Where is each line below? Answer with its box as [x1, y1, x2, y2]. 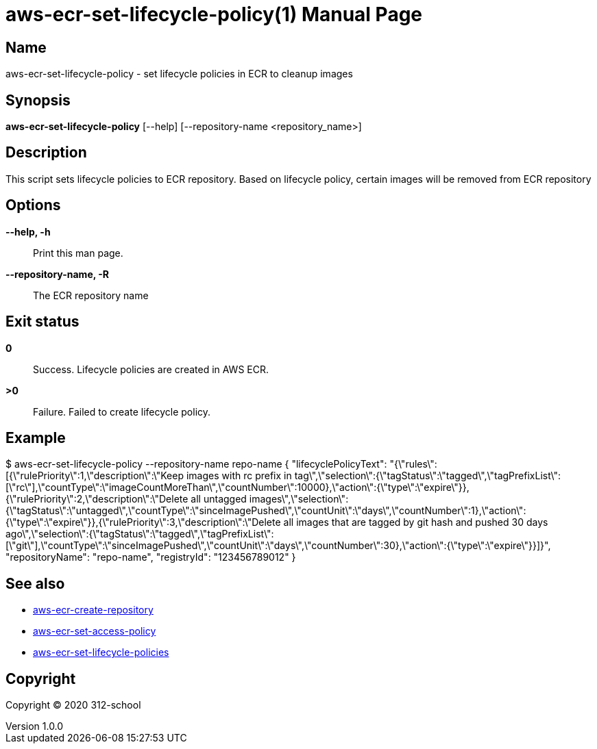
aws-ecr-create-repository [33, 604, 154, 616]
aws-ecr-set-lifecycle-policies [33, 646, 169, 659]
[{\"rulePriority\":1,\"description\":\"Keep [5, 470, 184, 482]
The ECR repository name [33, 289, 149, 301]
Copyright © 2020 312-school [5, 699, 141, 711]
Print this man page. [33, 246, 123, 259]
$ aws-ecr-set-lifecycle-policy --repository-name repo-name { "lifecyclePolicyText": [5, 458, 387, 470]
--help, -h [5, 225, 51, 238]
